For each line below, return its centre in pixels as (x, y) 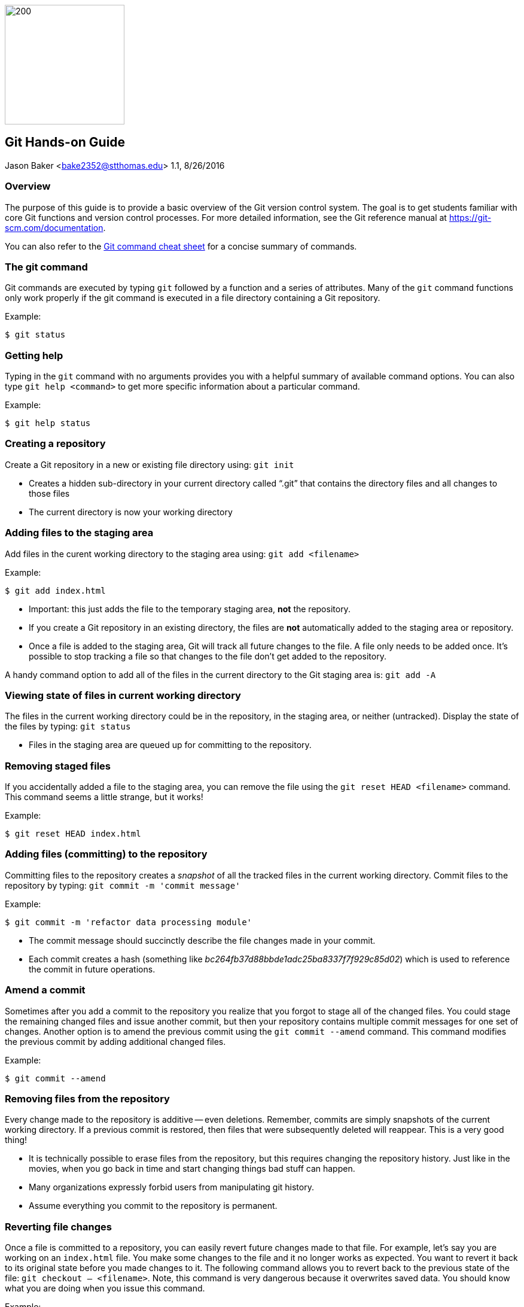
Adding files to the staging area (79, 533)
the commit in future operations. (92, 969)
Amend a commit (45, 990)
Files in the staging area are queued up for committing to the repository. (170, 745)
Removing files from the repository (87, 1098)
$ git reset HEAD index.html (73, 834)
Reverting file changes (58, 1227)
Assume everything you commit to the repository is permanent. (153, 1206)
